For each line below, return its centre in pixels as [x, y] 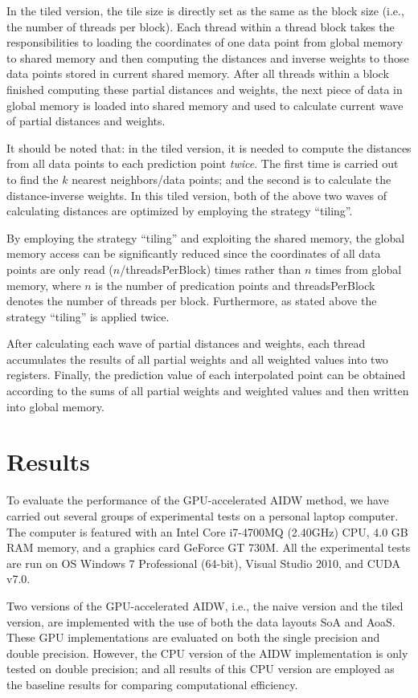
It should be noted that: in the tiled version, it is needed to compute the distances [209, 147]
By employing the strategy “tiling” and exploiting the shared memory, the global [206, 237]
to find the [33, 179]
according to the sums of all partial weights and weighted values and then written [208, 391]
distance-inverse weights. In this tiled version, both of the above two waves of [197, 195]
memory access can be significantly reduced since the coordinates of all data [194, 253]
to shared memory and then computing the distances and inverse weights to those [208, 57]
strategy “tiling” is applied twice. [88, 316]
